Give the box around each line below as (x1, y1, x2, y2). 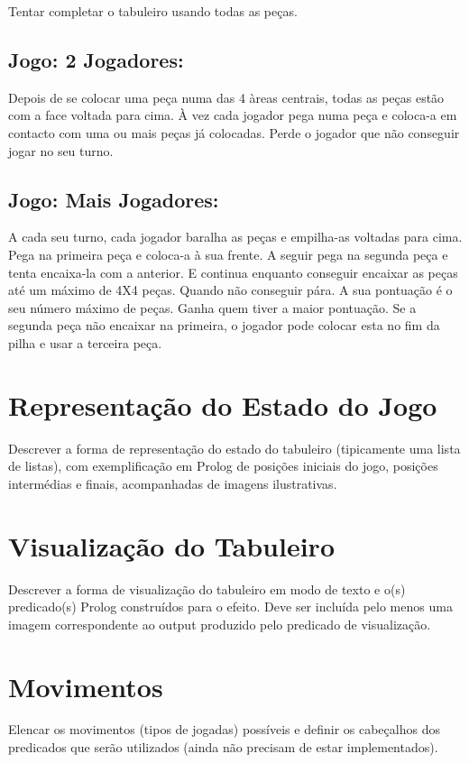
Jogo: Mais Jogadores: (8, 185, 219, 213)
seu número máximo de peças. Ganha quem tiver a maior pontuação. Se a (8, 298, 417, 317)
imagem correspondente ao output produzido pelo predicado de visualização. (8, 614, 431, 633)
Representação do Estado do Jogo (8, 386, 437, 423)
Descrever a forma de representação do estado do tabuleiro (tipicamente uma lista (8, 438, 461, 457)
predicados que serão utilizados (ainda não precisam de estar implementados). (8, 738, 438, 757)
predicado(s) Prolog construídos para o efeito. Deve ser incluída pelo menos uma (8, 597, 453, 616)
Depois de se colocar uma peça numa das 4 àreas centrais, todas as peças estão (8, 87, 445, 106)
